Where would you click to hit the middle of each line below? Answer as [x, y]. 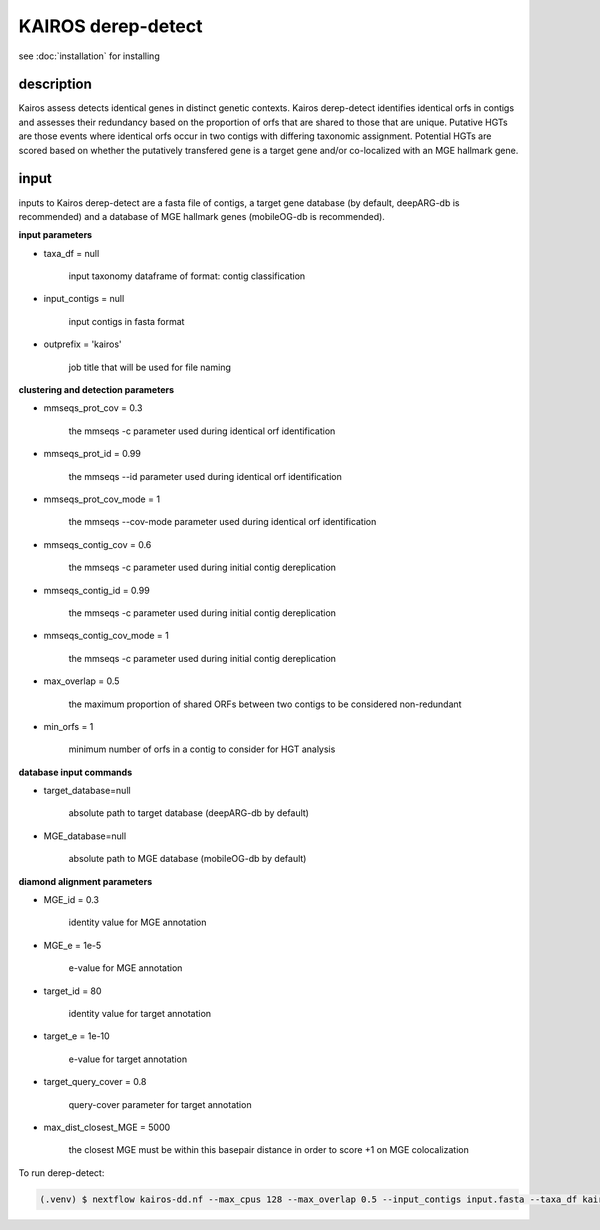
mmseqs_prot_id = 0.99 [92, 454]
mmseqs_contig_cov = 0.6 [97, 544]
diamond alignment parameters [85, 881]
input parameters [55, 235]
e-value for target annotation [128, 1059]
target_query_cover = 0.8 [95, 1082]
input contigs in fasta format [126, 321]
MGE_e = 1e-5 [72, 945]
